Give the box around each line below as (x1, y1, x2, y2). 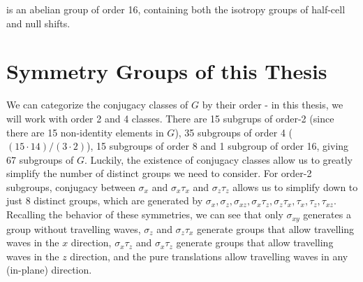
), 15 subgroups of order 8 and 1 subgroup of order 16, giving (87, 139, 349, 153)
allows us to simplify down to (232, 179, 358, 194)
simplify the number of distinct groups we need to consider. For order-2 (6, 166, 312, 181)
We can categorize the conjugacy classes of (6, 97, 188, 112)
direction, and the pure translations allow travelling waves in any (70, 248, 348, 263)
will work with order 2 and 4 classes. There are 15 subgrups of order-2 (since (6, 111, 334, 125)
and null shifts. (6, 15, 71, 30)
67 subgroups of (6, 152, 74, 167)
